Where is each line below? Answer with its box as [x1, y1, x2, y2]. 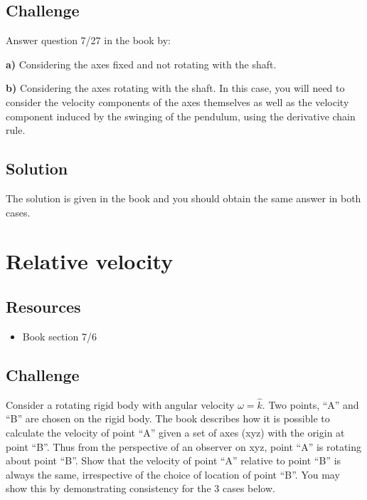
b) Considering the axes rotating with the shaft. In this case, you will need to [6, 80, 345, 95]
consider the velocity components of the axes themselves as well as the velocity [6, 94, 349, 109]
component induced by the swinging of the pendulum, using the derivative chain [6, 108, 356, 123]
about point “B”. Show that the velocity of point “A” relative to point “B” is [6, 453, 341, 468]
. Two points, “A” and [262, 397, 359, 412]
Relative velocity [6, 246, 174, 276]
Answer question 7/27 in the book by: [6, 33, 171, 48]
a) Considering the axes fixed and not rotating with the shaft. [6, 56, 277, 71]
